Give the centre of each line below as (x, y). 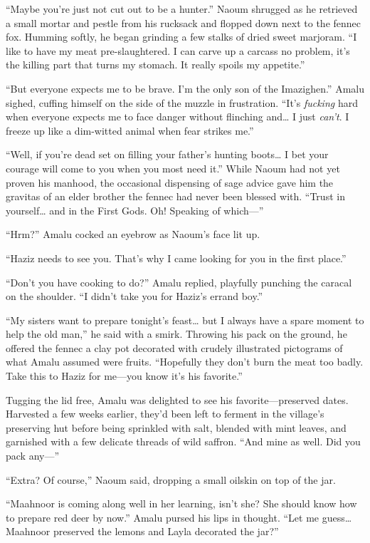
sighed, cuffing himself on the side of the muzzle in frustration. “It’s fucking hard (182, 102)
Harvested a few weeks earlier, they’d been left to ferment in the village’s (165, 414)
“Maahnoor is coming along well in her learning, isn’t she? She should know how (181, 503)
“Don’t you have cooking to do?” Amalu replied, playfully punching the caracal (179, 282)
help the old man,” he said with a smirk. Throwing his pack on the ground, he (176, 334)
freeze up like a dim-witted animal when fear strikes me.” (130, 130)
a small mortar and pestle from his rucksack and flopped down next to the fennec (184, 22)
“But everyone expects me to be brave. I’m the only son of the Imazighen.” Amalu (185, 88)
